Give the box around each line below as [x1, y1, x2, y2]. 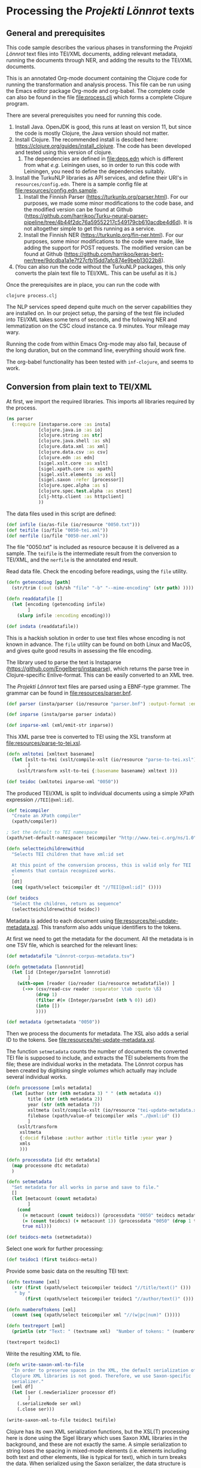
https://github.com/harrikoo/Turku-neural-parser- [26, 213, 148, 219]
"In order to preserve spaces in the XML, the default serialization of [11, 1367, 197, 1373]
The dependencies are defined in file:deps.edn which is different [23, 155, 184, 162]
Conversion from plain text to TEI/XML [6, 382, 152, 392]
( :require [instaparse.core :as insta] [11, 421, 111, 427]
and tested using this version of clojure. [14, 148, 112, 156]
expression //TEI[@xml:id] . [6, 796, 74, 803]
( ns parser [6, 415, 33, 421]
